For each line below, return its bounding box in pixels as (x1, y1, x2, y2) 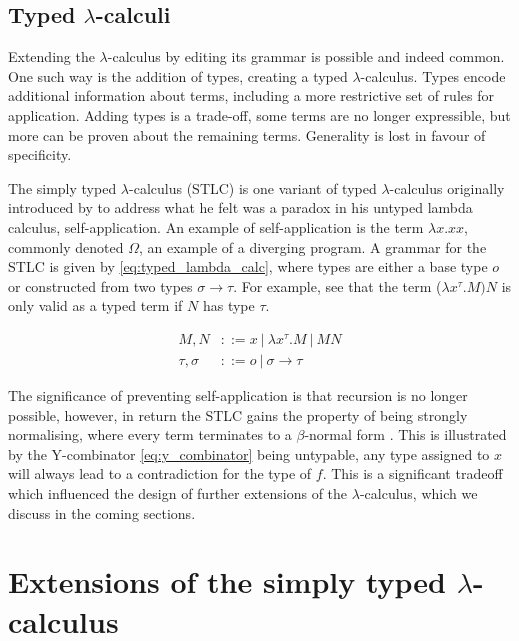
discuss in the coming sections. (8, 502, 196, 523)
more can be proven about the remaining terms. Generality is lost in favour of (8, 124, 486, 145)
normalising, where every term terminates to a (8, 424, 292, 445)
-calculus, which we (359, 482, 478, 503)
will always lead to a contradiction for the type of (8, 463, 312, 484)
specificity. (8, 144, 72, 165)
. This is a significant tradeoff (322, 463, 503, 484)
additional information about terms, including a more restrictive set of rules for (8, 85, 494, 106)
